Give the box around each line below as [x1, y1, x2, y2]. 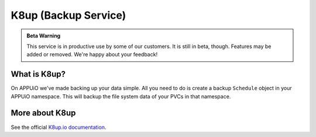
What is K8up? [11, 69, 66, 79]
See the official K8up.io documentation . [11, 124, 107, 131]
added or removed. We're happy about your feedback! [26, 51, 158, 58]
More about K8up [11, 108, 76, 118]
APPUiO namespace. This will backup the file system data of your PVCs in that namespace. [11, 93, 231, 100]
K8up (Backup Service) [11, 9, 126, 22]
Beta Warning [26, 32, 61, 39]
